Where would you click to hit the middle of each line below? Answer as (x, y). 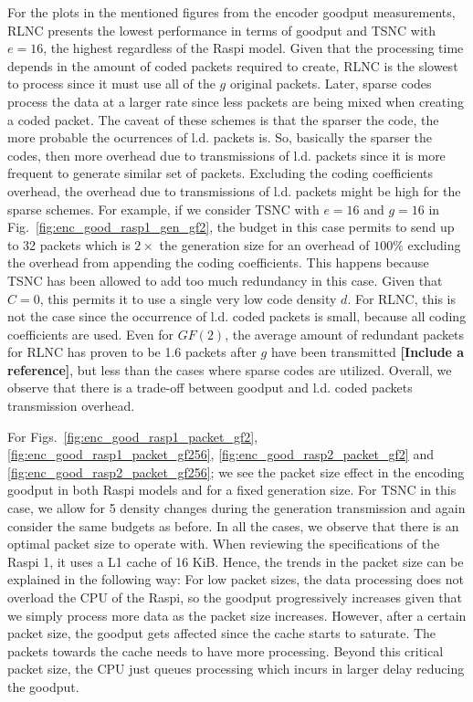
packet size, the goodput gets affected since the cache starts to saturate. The (222, 633)
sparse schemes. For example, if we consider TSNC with (163, 209)
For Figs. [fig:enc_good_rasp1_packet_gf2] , (133, 436)
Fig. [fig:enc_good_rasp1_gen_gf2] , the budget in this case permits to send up (231, 227)
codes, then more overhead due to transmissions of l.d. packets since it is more (226, 155)
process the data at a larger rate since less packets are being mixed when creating (236, 101)
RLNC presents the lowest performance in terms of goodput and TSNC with (222, 30)
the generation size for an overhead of (264, 244)
